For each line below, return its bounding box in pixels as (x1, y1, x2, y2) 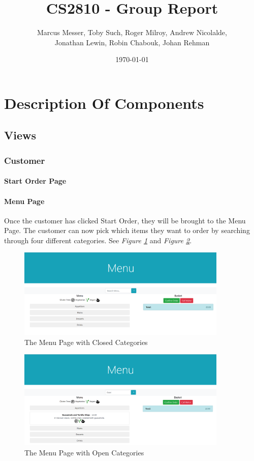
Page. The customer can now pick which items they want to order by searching (4, 225, 250, 236)
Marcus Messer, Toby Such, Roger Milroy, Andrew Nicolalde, (37, 27, 227, 38)
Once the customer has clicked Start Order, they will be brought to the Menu (4, 215, 246, 225)
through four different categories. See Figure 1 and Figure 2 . (4, 235, 192, 245)
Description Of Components (4, 92, 204, 113)
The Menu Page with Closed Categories (24, 336, 148, 347)
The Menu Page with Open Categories (24, 447, 144, 457)
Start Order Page (4, 176, 67, 186)
